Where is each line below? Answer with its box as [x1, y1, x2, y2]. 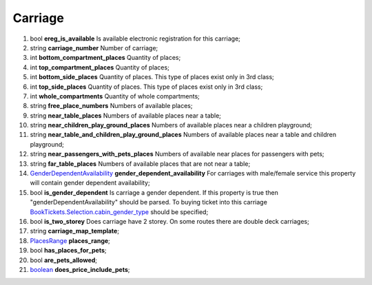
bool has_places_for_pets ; [30, 246, 107, 255]
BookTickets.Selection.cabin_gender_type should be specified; [30, 207, 209, 216]
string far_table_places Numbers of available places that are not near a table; [30, 159, 251, 168]
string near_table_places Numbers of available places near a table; [30, 111, 222, 120]
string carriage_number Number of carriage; [30, 43, 158, 52]
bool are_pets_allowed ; [30, 255, 98, 264]
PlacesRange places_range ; [30, 236, 110, 244]
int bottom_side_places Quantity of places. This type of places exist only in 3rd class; [30, 73, 275, 81]
